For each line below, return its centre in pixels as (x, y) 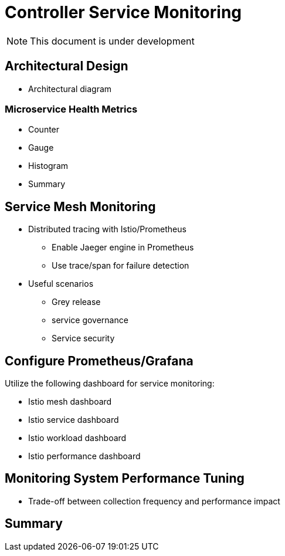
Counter (44, 130)
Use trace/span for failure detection (121, 266)
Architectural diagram (70, 89)
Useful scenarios (61, 284)
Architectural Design (67, 66)
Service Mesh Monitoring (80, 206)
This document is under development (112, 41)
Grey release (76, 302)
